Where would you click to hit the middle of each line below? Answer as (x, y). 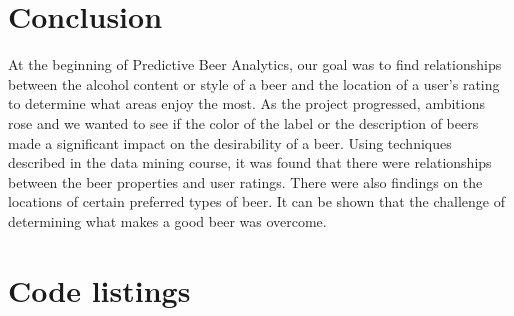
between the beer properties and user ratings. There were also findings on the (245, 181)
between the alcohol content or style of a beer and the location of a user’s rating (254, 83)
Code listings (99, 289)
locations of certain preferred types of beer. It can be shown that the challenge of (257, 201)
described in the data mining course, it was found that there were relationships (250, 162)
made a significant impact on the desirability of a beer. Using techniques (230, 142)
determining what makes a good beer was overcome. (167, 220)
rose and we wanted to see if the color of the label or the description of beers (243, 122)
